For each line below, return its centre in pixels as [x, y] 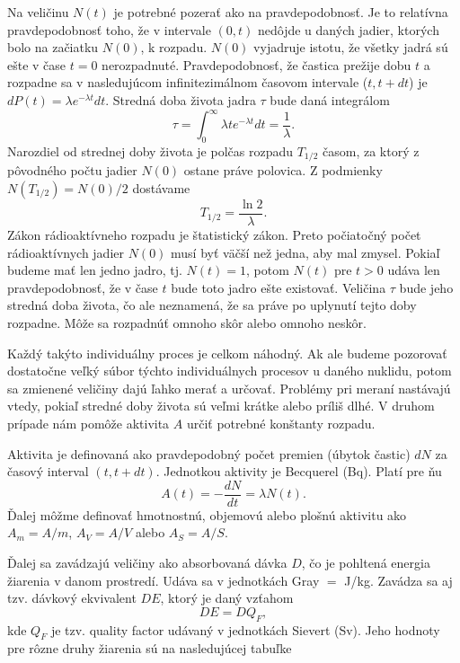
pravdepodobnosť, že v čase [83, 287]
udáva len [414, 270]
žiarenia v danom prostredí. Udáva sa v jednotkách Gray [164, 580]
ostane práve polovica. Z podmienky [283, 170]
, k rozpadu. [174, 47]
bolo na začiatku [53, 47]
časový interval [48, 471]
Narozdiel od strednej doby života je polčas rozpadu [150, 150]
